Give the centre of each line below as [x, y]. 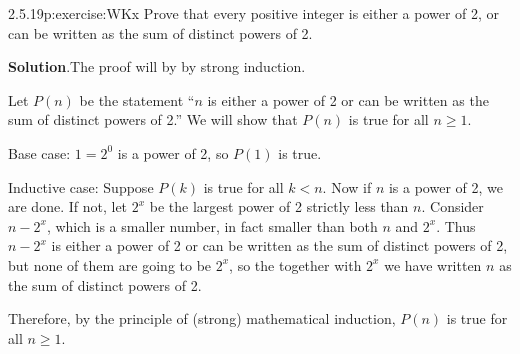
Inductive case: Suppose [81, 186]
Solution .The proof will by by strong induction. [157, 66]
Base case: [39, 152]
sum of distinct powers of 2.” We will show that [153, 119]
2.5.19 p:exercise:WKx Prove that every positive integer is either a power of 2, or [254, 13]
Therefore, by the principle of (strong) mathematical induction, [202, 318]
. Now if [347, 186]
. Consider [452, 206]
